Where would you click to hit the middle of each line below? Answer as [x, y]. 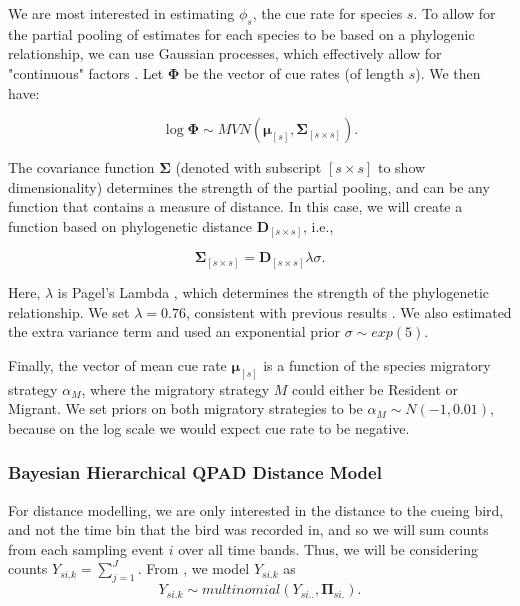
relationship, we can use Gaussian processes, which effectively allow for [225, 53]
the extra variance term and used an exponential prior [174, 331]
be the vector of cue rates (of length [294, 72]
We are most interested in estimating [121, 13]
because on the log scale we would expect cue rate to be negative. [209, 427]
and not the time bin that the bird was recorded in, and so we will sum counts [248, 529]
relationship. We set [69, 311]
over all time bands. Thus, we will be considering [328, 548]
